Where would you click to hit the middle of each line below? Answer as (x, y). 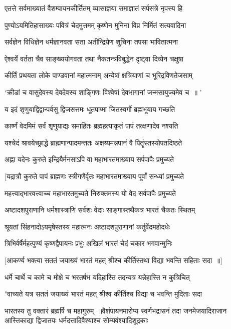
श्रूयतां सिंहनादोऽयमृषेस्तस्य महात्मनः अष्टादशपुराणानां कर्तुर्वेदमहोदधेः (87, 226)
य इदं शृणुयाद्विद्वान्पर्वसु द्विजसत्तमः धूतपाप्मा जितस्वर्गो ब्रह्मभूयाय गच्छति (90, 109)
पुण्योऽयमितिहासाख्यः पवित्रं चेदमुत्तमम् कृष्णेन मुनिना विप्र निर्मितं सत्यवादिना (95, 25)
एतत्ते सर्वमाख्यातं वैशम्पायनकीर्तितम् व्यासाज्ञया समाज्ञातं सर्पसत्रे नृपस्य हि (94, 8)
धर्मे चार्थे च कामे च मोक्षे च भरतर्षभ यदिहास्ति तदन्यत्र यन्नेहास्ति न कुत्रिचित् (97, 277)
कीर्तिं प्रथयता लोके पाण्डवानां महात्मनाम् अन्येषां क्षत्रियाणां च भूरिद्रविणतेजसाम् (99, 75)
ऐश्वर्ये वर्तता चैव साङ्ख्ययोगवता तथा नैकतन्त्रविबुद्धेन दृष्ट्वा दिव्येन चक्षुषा (94, 58)
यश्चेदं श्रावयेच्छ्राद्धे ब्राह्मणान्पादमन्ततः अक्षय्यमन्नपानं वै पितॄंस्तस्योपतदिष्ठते (93, 142)
